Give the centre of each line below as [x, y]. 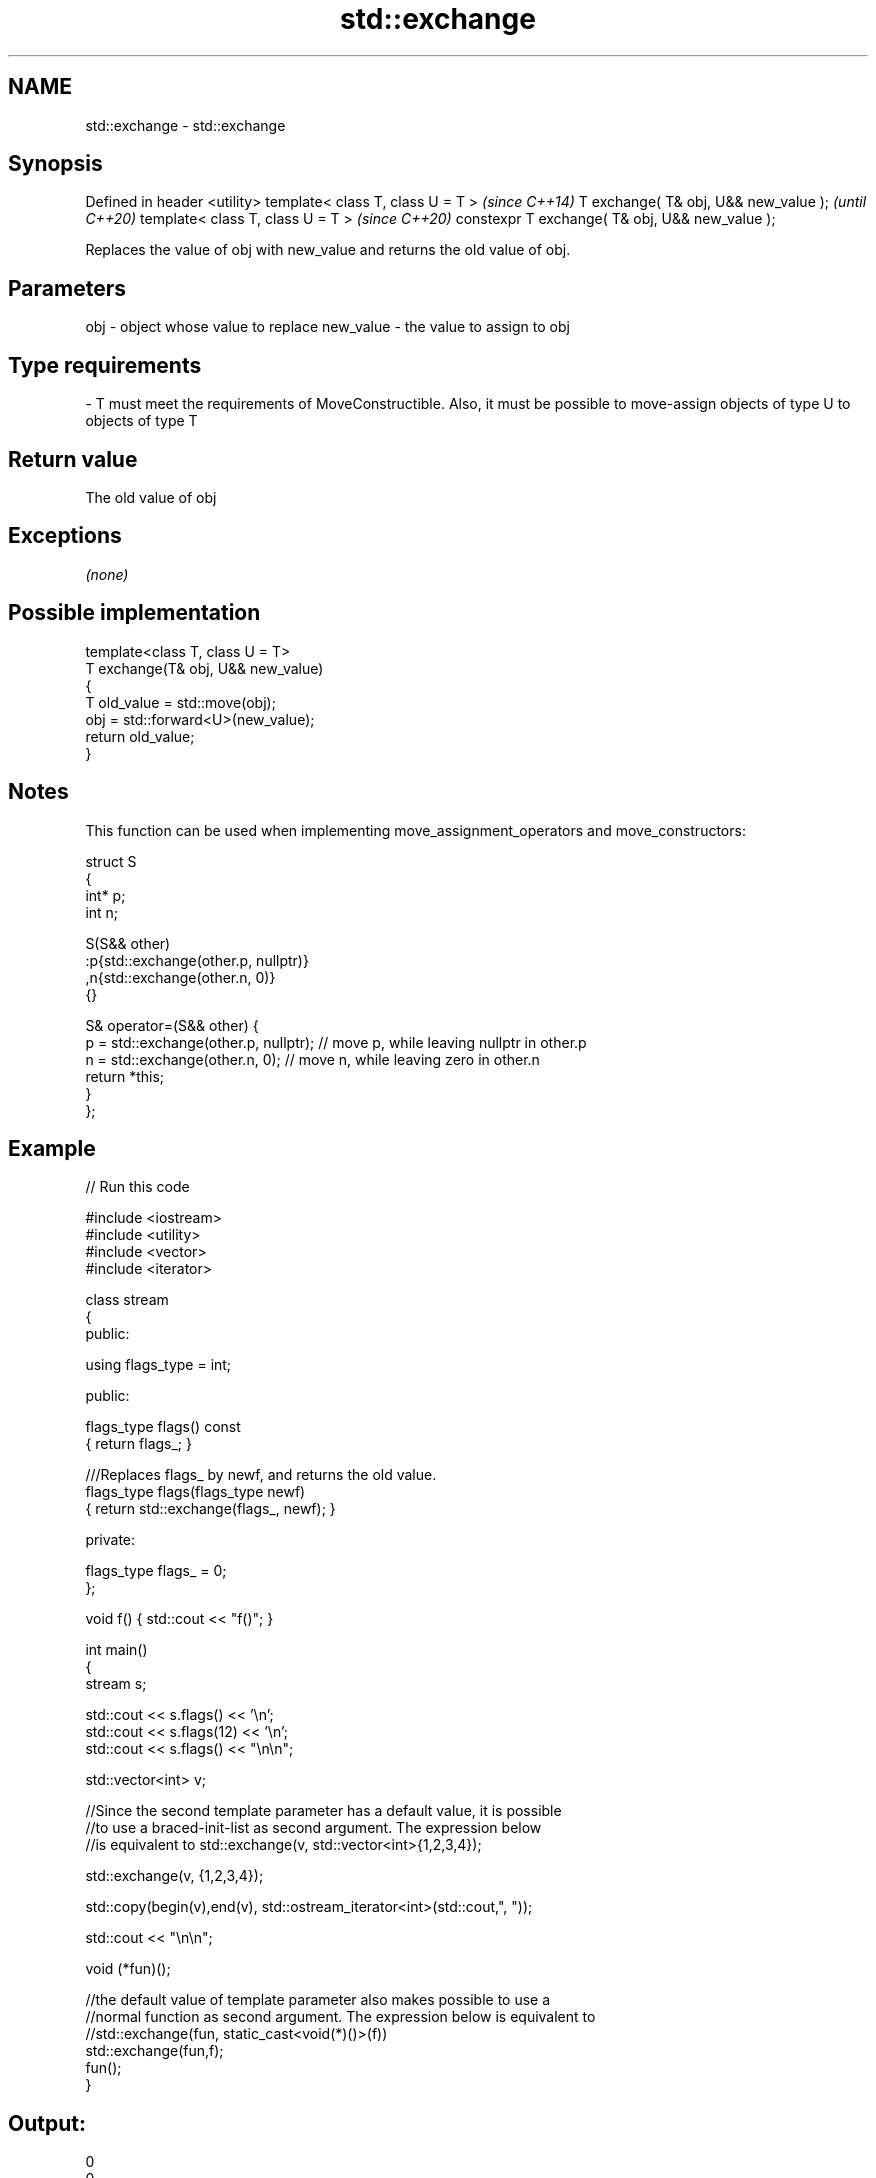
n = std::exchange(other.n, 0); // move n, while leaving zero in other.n [312, 1059]
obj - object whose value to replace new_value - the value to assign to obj [327, 327]
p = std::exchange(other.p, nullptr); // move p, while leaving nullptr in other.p [336, 1042]
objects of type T [141, 421]
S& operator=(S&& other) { [172, 1025]
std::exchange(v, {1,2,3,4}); [174, 1876]
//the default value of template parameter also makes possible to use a [318, 2000]
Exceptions [65, 536]
